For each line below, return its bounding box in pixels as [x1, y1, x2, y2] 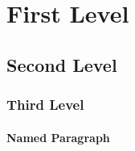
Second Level [6, 52, 117, 77]
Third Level [6, 94, 84, 115]
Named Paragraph [6, 128, 110, 145]
